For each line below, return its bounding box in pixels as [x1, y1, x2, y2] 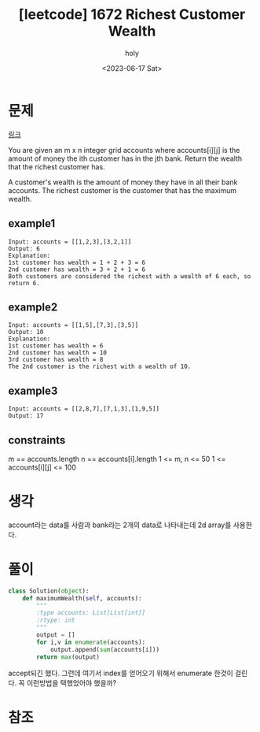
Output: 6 [8, 244, 41, 253]
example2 [8, 300, 58, 314]
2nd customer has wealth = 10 [8, 349, 108, 357]
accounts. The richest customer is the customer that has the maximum [8, 185, 237, 195]
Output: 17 [8, 412, 44, 420]
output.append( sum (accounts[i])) [49, 645, 159, 653]
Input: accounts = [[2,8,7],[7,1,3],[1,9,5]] [8, 405, 159, 413]
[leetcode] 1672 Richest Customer [18, 6, 246, 24]
